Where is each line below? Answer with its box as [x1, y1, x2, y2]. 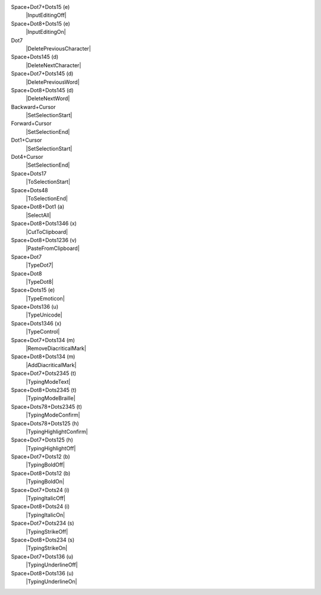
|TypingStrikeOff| [26, 528, 68, 535]
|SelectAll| [26, 211, 52, 218]
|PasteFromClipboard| [26, 245, 80, 252]
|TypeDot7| [26, 262, 53, 269]
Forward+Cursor [11, 120, 52, 127]
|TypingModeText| [26, 378, 71, 385]
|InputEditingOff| [26, 12, 67, 19]
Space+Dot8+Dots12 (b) [11, 469, 71, 477]
